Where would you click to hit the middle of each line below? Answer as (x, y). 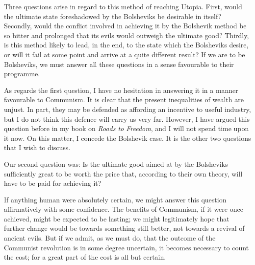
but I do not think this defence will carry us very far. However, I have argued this (127, 119)
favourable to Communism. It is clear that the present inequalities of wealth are (124, 99)
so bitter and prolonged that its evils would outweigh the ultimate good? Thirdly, (127, 35)
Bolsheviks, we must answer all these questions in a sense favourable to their (119, 64)
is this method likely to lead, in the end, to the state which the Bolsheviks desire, (126, 45)
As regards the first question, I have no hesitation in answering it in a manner (121, 90)
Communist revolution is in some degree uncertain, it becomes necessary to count (127, 247)
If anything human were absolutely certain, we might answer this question (115, 199)
